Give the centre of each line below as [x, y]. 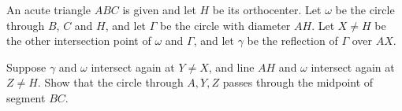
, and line [231, 67]
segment [26, 97]
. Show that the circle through [110, 82]
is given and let [159, 9]
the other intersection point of [79, 41]
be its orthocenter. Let [267, 9]
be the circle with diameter [225, 25]
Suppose [26, 67]
